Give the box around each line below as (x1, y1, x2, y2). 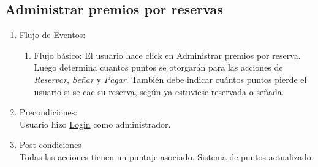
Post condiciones (19, 138, 81, 151)
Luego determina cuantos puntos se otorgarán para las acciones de (34, 61, 283, 74)
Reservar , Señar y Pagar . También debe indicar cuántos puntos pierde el (34, 72, 307, 85)
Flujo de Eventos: (19, 28, 86, 41)
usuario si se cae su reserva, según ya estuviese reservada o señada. (34, 85, 284, 98)
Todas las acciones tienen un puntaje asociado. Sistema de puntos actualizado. (19, 150, 314, 163)
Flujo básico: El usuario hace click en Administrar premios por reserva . (34, 49, 301, 61)
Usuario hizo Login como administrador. (19, 117, 171, 130)
